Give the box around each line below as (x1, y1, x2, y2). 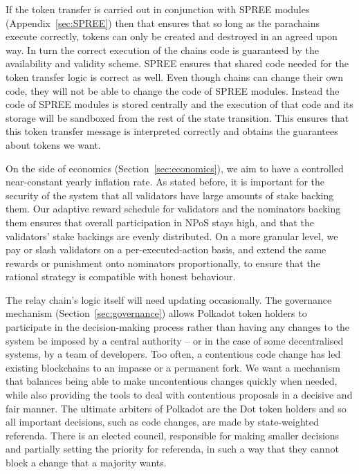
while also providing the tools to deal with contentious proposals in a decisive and (6, 388, 353, 402)
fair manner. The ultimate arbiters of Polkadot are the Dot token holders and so (6, 401, 347, 415)
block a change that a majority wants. (6, 455, 167, 469)
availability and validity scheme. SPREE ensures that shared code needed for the (6, 56, 349, 71)
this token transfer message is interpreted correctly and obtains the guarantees (6, 124, 338, 138)
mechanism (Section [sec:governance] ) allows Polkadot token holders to (6, 306, 307, 320)
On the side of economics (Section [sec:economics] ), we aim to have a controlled (6, 161, 344, 175)
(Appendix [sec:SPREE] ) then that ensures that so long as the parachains (6, 15, 320, 30)
